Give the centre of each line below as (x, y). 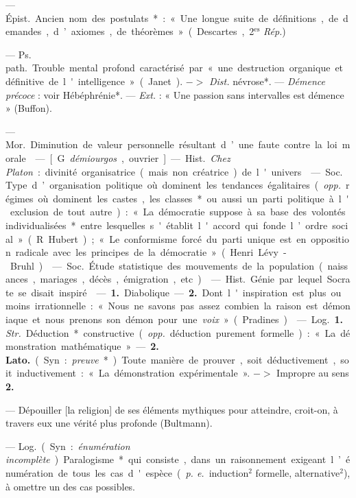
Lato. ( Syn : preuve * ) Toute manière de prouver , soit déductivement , (171, 359)
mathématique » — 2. (110, 346)
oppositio (330, 238)
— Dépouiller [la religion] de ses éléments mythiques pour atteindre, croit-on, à (172, 409)
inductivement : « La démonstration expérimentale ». (133, 373)
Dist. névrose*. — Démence (267, 81)
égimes (20, 198)
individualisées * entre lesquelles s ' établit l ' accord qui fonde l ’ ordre (167, 225)
